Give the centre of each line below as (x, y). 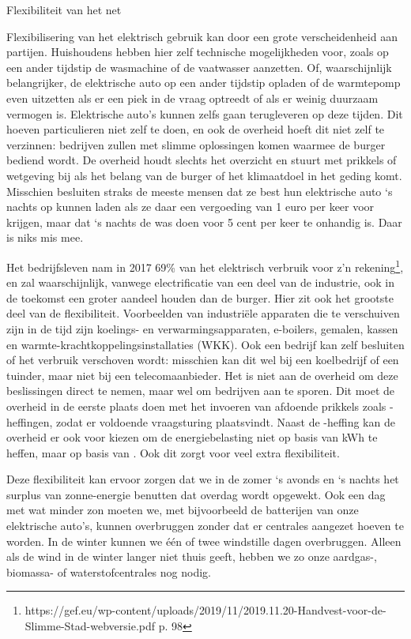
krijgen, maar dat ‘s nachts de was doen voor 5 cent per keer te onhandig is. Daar (204, 222)
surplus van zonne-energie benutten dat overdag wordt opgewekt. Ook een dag (196, 494)
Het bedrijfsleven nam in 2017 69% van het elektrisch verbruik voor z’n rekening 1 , (205, 265)
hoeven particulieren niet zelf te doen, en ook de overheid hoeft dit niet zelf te (196, 129)
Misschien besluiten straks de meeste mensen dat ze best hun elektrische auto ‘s (200, 191)
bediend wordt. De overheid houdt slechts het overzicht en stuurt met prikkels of (202, 160)
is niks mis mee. (45, 237)
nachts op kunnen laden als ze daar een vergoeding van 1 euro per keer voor (190, 207)
